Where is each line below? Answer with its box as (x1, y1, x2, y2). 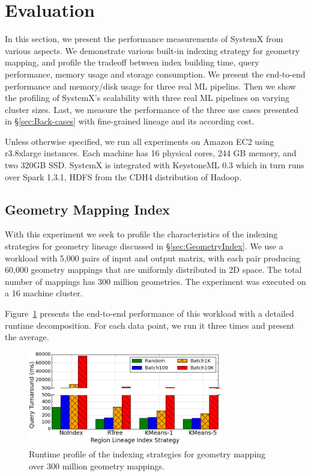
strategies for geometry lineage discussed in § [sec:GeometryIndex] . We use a (5, 240, 283, 252)
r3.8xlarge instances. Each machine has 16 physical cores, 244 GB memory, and (5, 147, 297, 159)
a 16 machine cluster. (5, 287, 83, 299)
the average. (5, 331, 49, 343)
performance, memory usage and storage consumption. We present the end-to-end (5, 67, 306, 80)
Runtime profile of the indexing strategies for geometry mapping (29, 448, 266, 460)
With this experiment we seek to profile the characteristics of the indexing (5, 228, 278, 240)
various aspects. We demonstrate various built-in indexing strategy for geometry (5, 44, 300, 56)
